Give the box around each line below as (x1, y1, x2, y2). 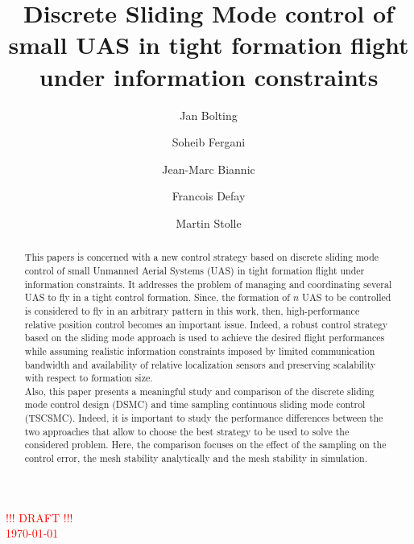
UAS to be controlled (301, 291, 391, 304)
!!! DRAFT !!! (6, 509, 73, 525)
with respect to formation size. (24, 371, 153, 385)
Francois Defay (172, 188, 246, 204)
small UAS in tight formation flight (8, 28, 409, 61)
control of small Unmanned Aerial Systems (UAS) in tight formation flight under (24, 263, 365, 277)
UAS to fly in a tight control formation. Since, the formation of (24, 291, 290, 304)
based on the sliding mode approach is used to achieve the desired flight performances (24, 331, 385, 344)
